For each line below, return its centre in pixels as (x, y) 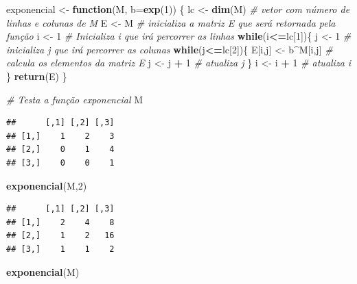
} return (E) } (37, 76)
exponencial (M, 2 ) (47, 185)
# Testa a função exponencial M (74, 99)
